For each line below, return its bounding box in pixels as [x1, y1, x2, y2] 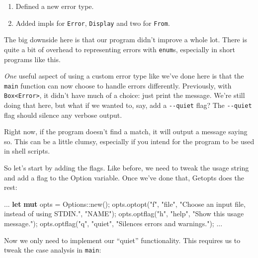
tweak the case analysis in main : [4, 245, 101, 255]
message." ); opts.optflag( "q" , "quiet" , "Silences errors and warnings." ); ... [4, 218, 223, 228]
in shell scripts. [4, 146, 50, 156]
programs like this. [4, 54, 61, 64]
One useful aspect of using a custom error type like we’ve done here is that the [4, 71, 244, 81]
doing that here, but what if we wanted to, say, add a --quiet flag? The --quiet [4, 100, 252, 110]
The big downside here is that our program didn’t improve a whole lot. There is [4, 34, 247, 45]
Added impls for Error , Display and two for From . [15, 17, 170, 28]
